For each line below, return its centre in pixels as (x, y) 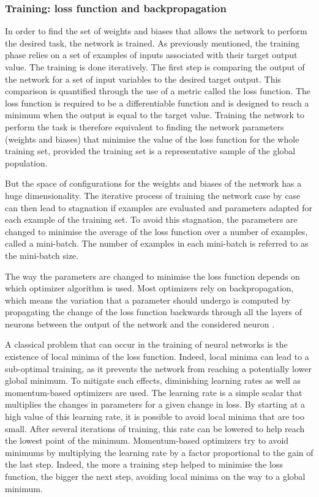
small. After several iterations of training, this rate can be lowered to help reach (155, 428)
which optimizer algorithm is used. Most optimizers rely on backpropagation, (149, 288)
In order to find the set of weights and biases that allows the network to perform (156, 31)
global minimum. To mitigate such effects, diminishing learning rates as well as (153, 380)
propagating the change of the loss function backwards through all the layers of (154, 312)
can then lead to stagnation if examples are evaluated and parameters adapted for (159, 207)
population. (26, 163)
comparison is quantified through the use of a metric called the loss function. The (158, 91)
